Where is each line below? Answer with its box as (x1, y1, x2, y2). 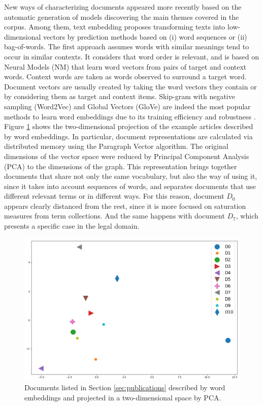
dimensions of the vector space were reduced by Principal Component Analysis (4, 150, 249, 161)
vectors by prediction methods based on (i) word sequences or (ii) (43, 31, 247, 42)
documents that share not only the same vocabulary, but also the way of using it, (4, 171, 257, 181)
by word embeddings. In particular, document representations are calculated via (4, 131, 253, 141)
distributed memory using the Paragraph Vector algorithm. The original (4, 141, 228, 151)
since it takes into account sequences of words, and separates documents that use (4, 180, 256, 191)
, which (236, 210, 258, 221)
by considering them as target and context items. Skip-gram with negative (4, 91, 235, 102)
